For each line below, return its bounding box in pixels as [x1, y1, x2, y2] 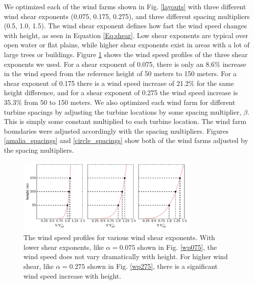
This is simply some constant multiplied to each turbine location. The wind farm [4, 116, 247, 126]
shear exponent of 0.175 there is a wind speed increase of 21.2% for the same [4, 78, 234, 88]
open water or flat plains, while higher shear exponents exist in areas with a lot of [4, 40, 250, 50]
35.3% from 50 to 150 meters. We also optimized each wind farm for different [4, 97, 235, 107]
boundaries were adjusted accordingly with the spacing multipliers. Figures [4, 125, 229, 136]
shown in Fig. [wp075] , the [137, 242, 217, 252]
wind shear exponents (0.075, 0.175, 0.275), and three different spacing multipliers [4, 11, 250, 21]
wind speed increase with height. [23, 270, 121, 281]
